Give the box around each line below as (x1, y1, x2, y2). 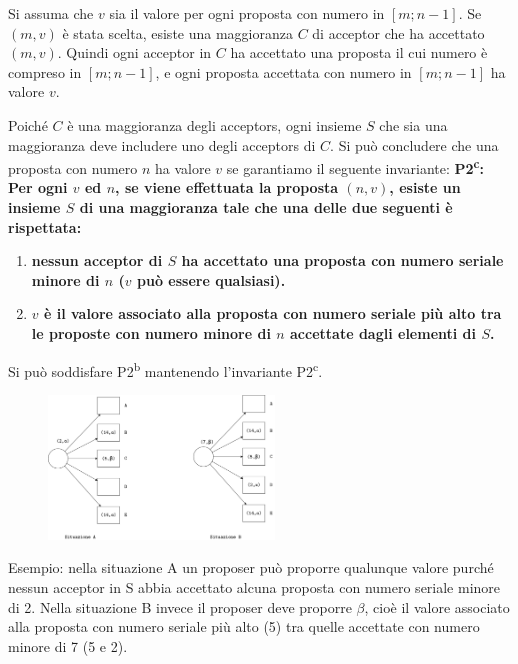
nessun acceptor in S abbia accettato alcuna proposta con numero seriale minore (8, 577, 501, 598)
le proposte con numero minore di (31, 322, 271, 343)
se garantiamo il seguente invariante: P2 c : (226, 155, 484, 178)
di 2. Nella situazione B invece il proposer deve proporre (8, 596, 352, 617)
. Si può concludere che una (330, 134, 499, 155)
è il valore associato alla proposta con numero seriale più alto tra (43, 303, 502, 324)
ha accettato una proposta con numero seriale (181, 250, 504, 271)
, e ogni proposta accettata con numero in (155, 61, 412, 82)
